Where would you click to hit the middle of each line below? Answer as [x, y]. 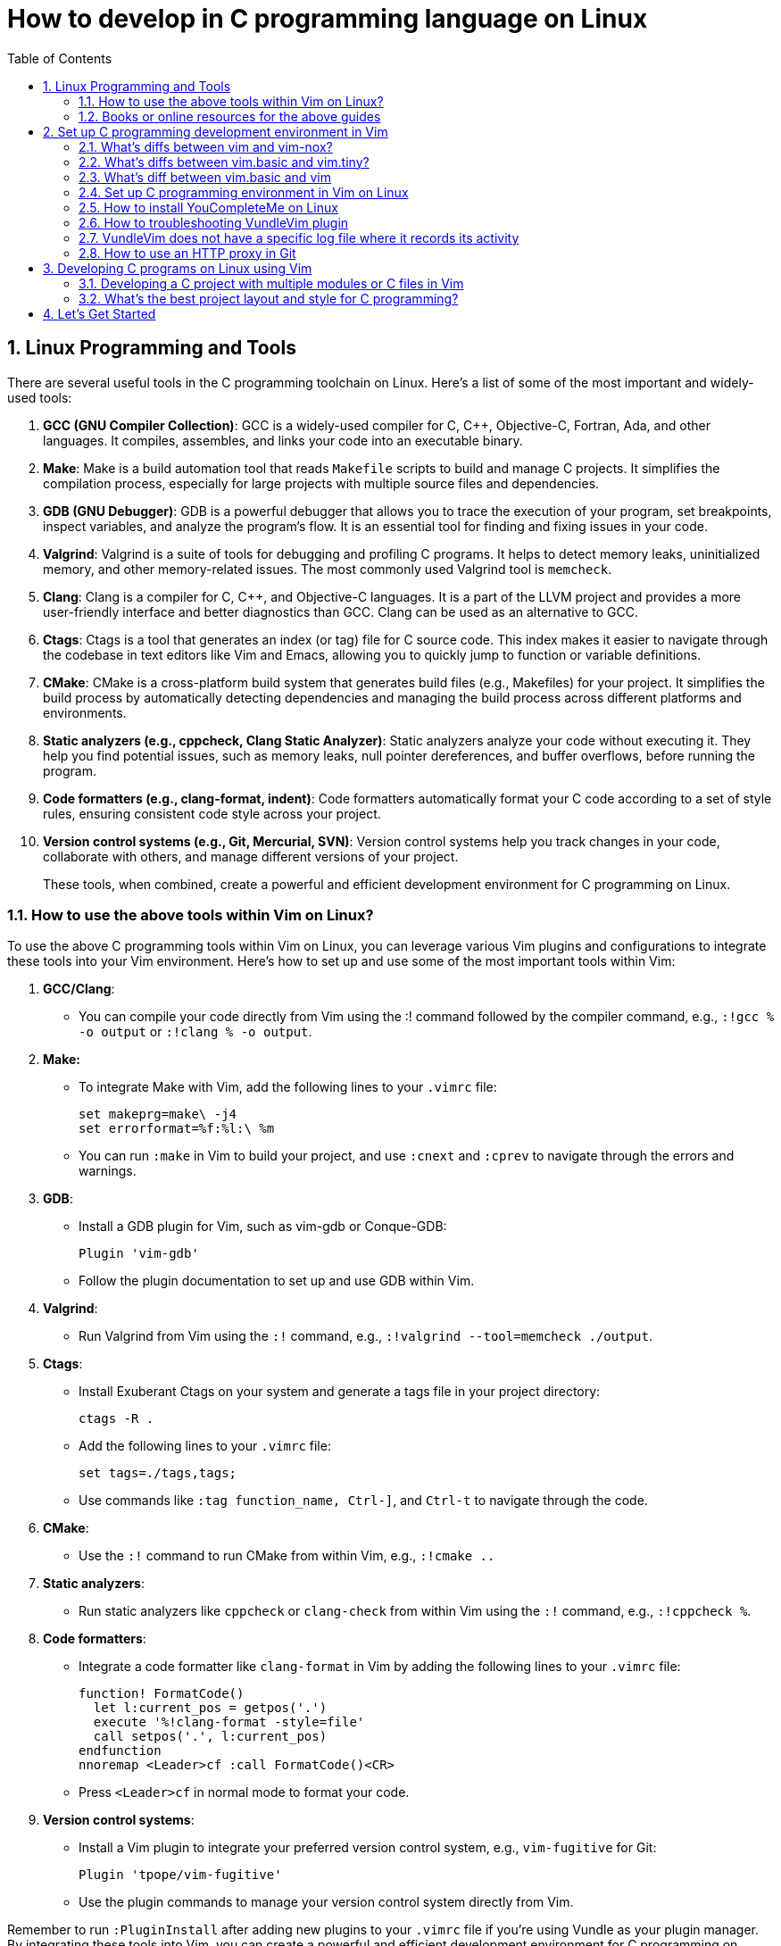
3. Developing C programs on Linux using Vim [178, 268]
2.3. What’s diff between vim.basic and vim [205, 177]
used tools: [40, 397]
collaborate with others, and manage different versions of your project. [251, 856]
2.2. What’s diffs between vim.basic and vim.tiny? [224, 162]
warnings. [108, 1171]
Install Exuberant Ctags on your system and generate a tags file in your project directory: [340, 1392]
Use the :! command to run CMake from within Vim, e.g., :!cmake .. [287, 1556]
